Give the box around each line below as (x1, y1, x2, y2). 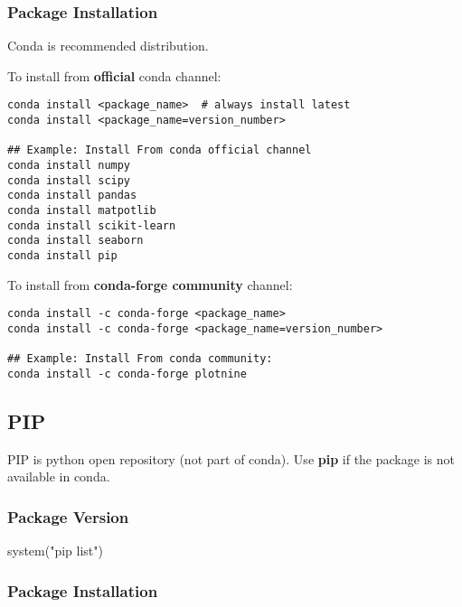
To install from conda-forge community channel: (7, 275, 293, 294)
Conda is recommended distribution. (7, 36, 209, 55)
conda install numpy (7, 159, 131, 173)
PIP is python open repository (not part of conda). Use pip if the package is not (7, 449, 455, 468)
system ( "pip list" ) (7, 541, 103, 560)
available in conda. (7, 467, 110, 486)
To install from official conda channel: (7, 66, 222, 85)
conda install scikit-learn (7, 219, 176, 232)
